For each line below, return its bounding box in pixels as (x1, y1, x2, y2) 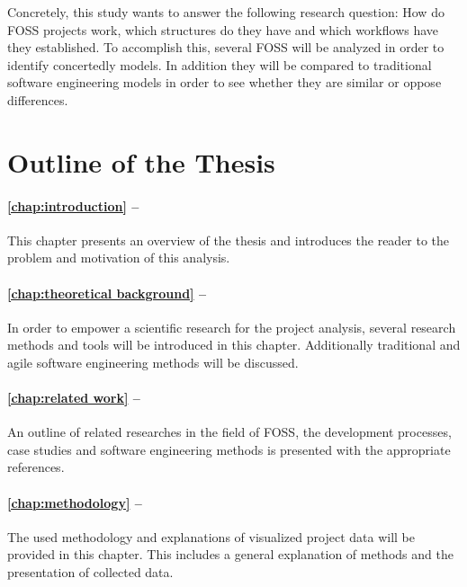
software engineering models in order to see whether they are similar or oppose (7, 73, 442, 92)
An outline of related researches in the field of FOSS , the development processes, (7, 422, 452, 441)
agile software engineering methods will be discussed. (7, 352, 299, 371)
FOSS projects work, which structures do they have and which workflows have (7, 20, 439, 39)
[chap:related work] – (7, 388, 140, 407)
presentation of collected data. (7, 563, 174, 582)
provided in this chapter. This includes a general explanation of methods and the (7, 545, 454, 564)
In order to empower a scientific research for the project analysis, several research (7, 317, 456, 336)
